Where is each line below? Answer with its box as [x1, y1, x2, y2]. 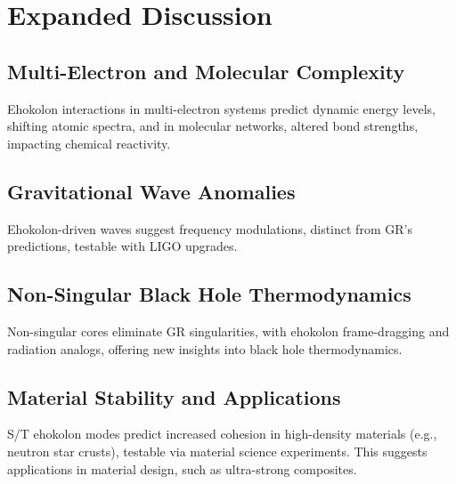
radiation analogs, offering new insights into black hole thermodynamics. [7, 339, 403, 358]
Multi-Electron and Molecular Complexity [7, 57, 405, 85]
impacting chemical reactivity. [7, 133, 171, 152]
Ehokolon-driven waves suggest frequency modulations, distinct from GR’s [7, 219, 412, 238]
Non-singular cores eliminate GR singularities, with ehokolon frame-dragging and [7, 321, 450, 340]
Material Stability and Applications [7, 383, 341, 410]
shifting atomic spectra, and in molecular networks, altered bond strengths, [7, 117, 419, 135]
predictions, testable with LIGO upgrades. [7, 237, 238, 255]
